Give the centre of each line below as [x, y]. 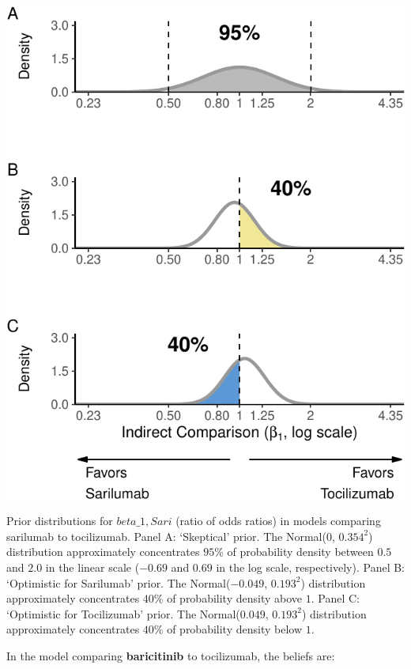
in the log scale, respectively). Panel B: [310, 567]
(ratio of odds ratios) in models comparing [278, 521]
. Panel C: [335, 598]
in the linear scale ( [92, 567]
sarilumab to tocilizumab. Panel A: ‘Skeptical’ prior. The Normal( [166, 536]
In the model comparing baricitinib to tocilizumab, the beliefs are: [171, 655]
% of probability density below [228, 629]
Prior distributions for [60, 521]
